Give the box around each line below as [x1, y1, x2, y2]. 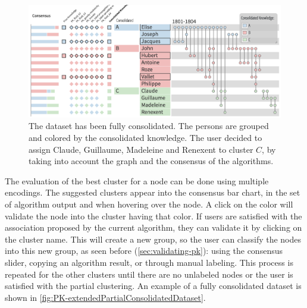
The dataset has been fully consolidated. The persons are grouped [29, 120, 269, 132]
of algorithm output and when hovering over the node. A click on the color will [5, 197, 293, 210]
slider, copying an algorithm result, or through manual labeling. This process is [5, 256, 293, 268]
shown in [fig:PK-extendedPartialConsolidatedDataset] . [5, 291, 206, 303]
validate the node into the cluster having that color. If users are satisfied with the [5, 209, 302, 222]
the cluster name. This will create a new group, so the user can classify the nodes [5, 232, 302, 245]
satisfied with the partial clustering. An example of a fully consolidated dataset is [5, 279, 302, 292]
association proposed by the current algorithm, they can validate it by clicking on [5, 221, 302, 234]
